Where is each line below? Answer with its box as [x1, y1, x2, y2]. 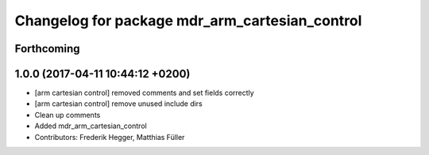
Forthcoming [14, 42, 80, 55]
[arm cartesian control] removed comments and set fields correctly [34, 88, 254, 98]
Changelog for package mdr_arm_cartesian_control [14, 12, 362, 29]
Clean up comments [34, 110, 101, 119]
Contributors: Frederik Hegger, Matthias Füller [34, 132, 185, 142]
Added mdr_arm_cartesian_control [34, 121, 147, 130]
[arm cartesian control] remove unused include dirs [34, 99, 203, 108]
